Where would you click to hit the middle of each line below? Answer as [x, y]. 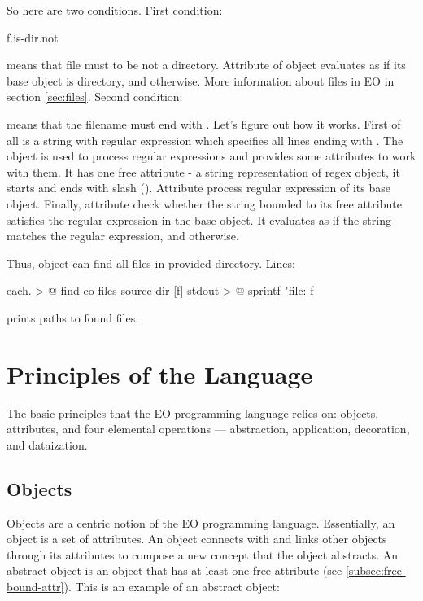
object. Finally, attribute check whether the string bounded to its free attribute [204, 203]
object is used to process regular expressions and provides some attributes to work [211, 156]
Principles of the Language [160, 373]
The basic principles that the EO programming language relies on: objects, [193, 412]
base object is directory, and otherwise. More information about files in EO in [201, 80]
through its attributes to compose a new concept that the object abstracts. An [203, 554]
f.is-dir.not [33, 37]
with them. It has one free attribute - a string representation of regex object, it [203, 171]
